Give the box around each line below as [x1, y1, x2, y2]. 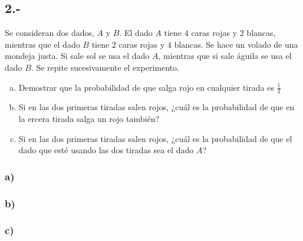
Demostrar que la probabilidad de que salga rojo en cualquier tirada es [18, 81, 274, 93]
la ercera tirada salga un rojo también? [18, 113, 160, 124]
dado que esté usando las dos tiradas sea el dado [18, 144, 194, 156]
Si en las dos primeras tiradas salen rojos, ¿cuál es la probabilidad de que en [18, 101, 295, 113]
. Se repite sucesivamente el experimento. [31, 61, 179, 73]
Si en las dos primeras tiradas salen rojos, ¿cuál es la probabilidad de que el [18, 132, 292, 144]
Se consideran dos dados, [5, 27, 94, 39]
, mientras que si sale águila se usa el [158, 49, 292, 62]
